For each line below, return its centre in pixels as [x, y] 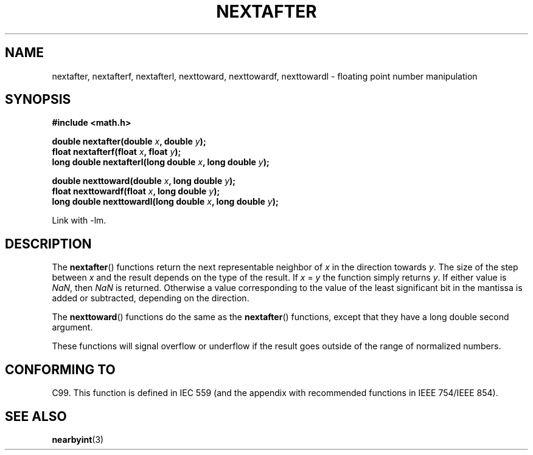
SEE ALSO [36, 416]
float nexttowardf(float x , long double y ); [136, 191]
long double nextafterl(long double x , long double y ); [161, 162]
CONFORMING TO [60, 369]
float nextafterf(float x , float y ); [117, 152]
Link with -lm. [79, 221]
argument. [72, 327]
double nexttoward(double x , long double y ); [144, 181]
